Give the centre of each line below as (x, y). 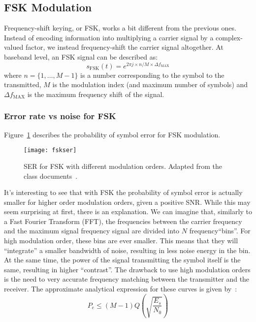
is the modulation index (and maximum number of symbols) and (150, 84)
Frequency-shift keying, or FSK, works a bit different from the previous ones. (120, 28)
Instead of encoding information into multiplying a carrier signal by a (109, 37)
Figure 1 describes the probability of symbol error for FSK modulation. (112, 134)
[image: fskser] (50, 150)
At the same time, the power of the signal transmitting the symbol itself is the (122, 260)
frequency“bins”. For (220, 231)
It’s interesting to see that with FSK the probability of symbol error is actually (123, 192)
